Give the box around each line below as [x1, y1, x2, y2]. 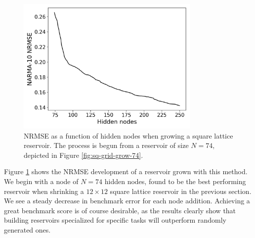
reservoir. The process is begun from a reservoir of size [24, 140, 189, 150]
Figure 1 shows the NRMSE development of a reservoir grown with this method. [4, 166, 248, 177]
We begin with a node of [4, 176, 79, 186]
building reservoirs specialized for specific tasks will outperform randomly [4, 215, 226, 225]
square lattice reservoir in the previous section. [110, 186, 252, 196]
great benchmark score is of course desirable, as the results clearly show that [4, 205, 236, 215]
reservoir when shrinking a [4, 186, 84, 196]
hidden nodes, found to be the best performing [104, 176, 246, 186]
